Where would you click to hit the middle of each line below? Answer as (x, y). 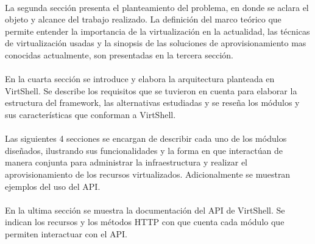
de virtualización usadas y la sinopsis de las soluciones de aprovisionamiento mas (156, 43)
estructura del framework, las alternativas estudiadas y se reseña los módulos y (152, 103)
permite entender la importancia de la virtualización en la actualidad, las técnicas (157, 31)
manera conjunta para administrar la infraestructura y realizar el (126, 162)
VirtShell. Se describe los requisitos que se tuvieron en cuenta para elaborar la (151, 90)
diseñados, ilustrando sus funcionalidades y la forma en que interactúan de (144, 150)
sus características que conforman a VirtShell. (90, 114)
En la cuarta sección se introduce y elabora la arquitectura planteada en (140, 79)
